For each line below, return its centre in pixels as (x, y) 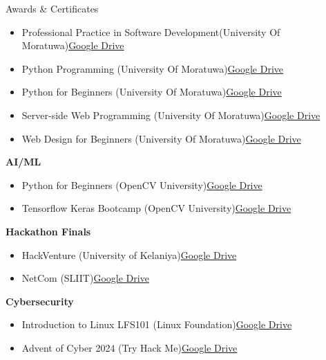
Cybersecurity (40, 301)
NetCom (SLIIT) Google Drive (85, 278)
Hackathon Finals (48, 231)
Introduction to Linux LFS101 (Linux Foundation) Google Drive (157, 324)
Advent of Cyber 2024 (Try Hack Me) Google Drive (130, 347)
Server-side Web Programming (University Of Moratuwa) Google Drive (171, 115)
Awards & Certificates (52, 8)
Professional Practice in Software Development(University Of (151, 31)
